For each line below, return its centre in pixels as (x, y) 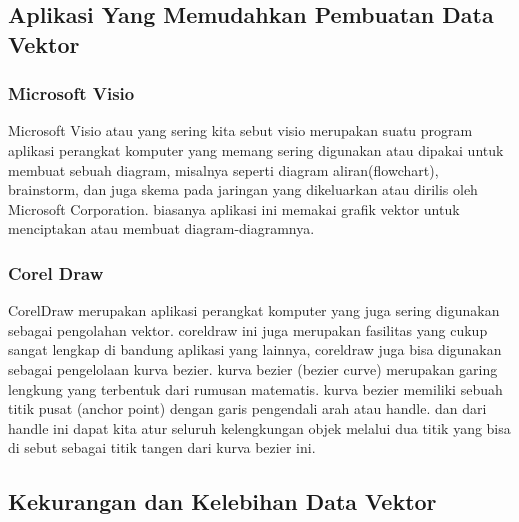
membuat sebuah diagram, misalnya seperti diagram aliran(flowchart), (223, 169)
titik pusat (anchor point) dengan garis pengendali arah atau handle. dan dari (247, 408)
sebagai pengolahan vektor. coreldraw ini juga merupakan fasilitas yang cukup (248, 329)
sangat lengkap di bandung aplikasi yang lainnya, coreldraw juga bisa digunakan (255, 349)
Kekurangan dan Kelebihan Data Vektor (222, 501)
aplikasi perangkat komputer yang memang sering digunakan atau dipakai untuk (256, 149)
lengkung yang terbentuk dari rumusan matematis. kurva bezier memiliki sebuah (255, 388)
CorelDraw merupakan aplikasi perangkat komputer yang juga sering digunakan (254, 310)
